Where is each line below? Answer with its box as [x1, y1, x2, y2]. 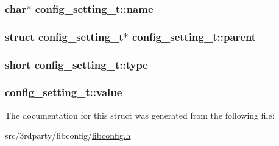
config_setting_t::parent [132, 29, 256, 44]
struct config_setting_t [5, 29, 124, 44]
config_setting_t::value [5, 85, 122, 100]
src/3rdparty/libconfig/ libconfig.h [5, 129, 131, 142]
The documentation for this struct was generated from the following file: [5, 108, 275, 121]
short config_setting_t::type [5, 57, 148, 72]
